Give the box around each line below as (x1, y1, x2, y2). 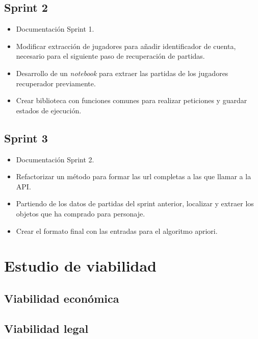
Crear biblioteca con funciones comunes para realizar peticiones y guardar (16, 95, 247, 106)
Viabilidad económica (4, 290, 119, 306)
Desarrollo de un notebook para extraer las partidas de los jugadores (16, 67, 228, 78)
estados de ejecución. (16, 105, 82, 115)
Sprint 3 (4, 130, 48, 146)
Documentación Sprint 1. (16, 23, 94, 34)
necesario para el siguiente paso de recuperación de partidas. (16, 51, 205, 61)
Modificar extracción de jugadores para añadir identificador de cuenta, (16, 40, 236, 51)
